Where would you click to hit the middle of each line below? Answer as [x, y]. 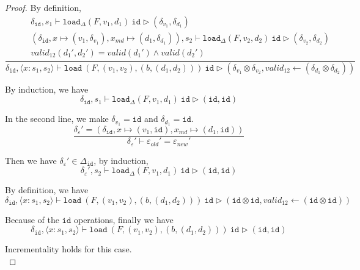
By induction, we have [47, 89]
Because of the [32, 219]
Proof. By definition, [43, 7]
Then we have [31, 160]
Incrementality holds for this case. [68, 249]
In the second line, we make [57, 119]
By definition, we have [47, 190]
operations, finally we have [123, 219]
